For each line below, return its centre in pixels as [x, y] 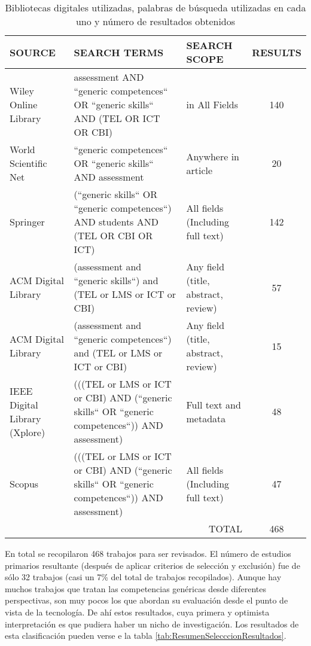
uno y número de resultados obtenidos [155, 21]
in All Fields [212, 104]
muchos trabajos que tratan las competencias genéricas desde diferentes [135, 588]
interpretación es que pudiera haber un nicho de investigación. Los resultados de [152, 624]
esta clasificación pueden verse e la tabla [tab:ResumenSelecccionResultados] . [146, 636]
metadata [206, 418]
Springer [27, 222]
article [199, 170]
